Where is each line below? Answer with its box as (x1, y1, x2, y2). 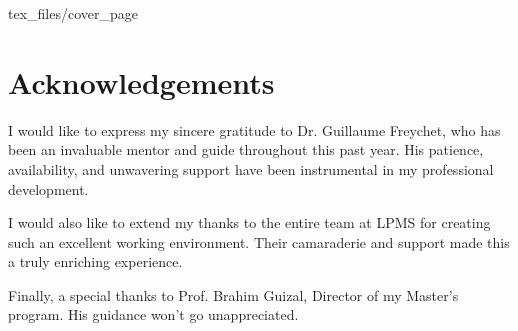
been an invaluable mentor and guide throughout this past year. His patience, (8, 139, 484, 160)
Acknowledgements (8, 61, 275, 102)
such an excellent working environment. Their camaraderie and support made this (8, 231, 510, 252)
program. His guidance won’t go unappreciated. (8, 304, 299, 325)
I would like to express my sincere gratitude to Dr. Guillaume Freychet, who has (8, 119, 501, 140)
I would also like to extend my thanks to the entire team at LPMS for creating (8, 212, 491, 233)
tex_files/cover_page (8, 3, 138, 23)
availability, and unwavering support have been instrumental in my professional (8, 158, 494, 179)
